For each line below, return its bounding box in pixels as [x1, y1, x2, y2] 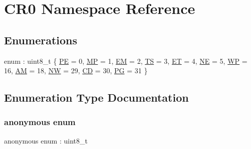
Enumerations [4, 32, 78, 47]
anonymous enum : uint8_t [4, 135, 88, 146]
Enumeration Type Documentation [4, 90, 189, 105]
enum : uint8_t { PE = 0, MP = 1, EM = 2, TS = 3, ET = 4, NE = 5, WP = [4, 55, 247, 66]
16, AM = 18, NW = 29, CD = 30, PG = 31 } [4, 65, 148, 76]
